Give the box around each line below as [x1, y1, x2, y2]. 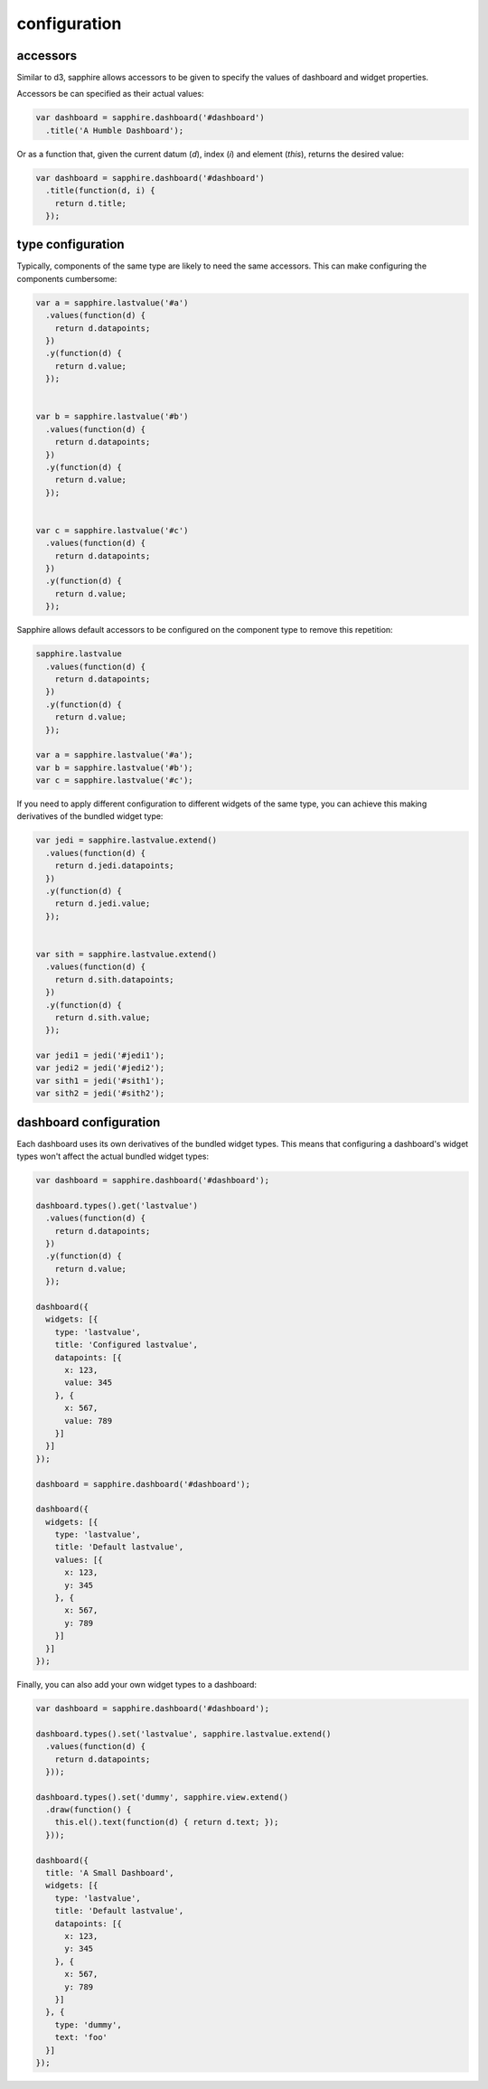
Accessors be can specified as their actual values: [16, 89, 204, 99]
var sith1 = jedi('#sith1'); [35, 1076, 165, 1086]
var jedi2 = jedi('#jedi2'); [35, 1063, 165, 1073]
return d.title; [54, 198, 127, 208]
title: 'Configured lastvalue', [54, 1340, 199, 1350]
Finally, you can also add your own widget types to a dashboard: [16, 1679, 258, 1689]
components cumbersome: [16, 273, 117, 284]
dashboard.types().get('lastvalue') [35, 1200, 199, 1210]
